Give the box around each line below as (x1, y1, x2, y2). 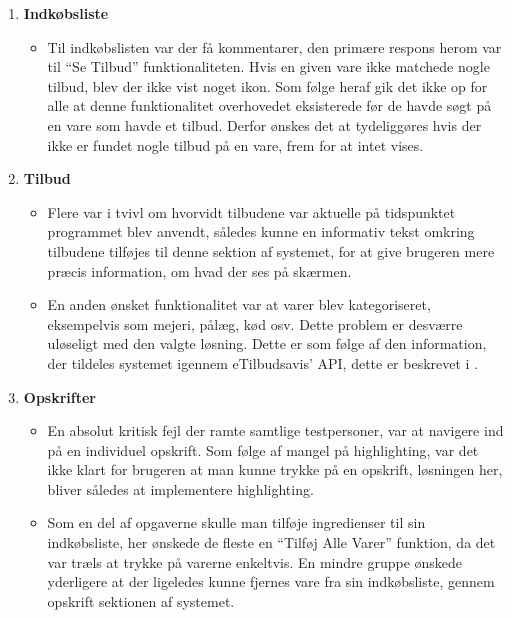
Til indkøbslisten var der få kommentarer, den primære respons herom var (47, 36, 502, 57)
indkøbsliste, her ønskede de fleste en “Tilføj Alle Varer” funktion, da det (47, 532, 496, 553)
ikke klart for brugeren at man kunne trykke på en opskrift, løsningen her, (47, 459, 503, 480)
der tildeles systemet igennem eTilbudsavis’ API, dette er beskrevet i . (47, 352, 479, 373)
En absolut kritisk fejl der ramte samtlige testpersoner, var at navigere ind (47, 420, 504, 441)
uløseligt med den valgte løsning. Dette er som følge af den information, (47, 333, 487, 354)
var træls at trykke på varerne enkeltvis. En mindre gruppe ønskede (47, 551, 463, 572)
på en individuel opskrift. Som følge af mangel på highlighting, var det (47, 439, 479, 460)
